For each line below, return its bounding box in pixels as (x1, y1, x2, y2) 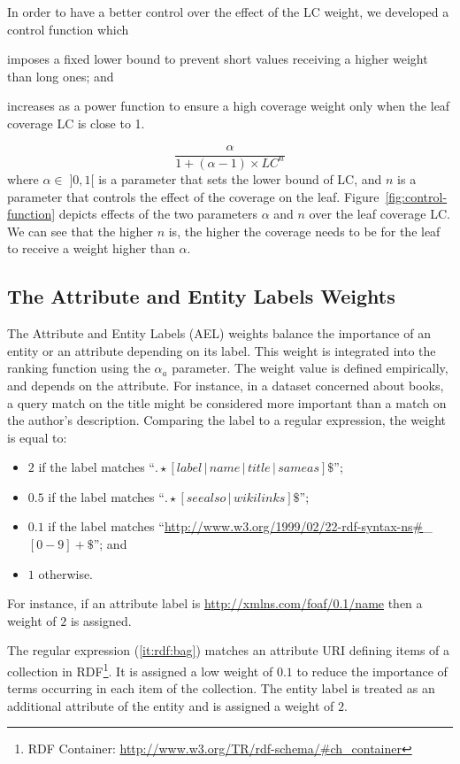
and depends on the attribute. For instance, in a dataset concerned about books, (7, 375, 444, 394)
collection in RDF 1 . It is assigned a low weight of (7, 660, 273, 680)
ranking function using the (7, 359, 150, 377)
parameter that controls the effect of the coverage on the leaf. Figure (7, 187, 379, 205)
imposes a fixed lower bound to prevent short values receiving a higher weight (7, 50, 428, 68)
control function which (7, 19, 129, 38)
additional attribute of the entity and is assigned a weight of (7, 696, 334, 714)
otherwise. (38, 564, 94, 583)
